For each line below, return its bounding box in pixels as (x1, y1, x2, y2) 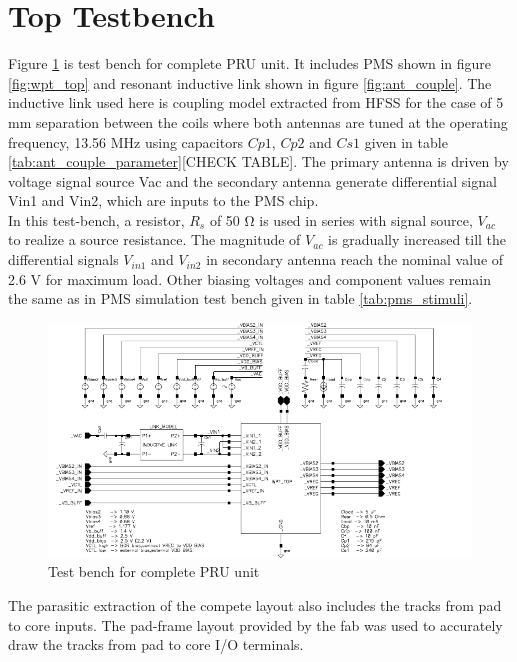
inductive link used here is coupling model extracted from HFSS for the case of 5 (8, 92, 504, 113)
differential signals (8, 249, 119, 270)
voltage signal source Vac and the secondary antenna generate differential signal (8, 170, 497, 191)
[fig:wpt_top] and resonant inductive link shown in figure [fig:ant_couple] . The (8, 72, 492, 93)
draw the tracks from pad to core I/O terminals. (8, 634, 304, 655)
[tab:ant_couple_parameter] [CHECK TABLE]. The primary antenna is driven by (8, 151, 509, 172)
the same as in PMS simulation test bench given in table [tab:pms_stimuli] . (8, 288, 473, 309)
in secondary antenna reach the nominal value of (206, 249, 504, 270)
